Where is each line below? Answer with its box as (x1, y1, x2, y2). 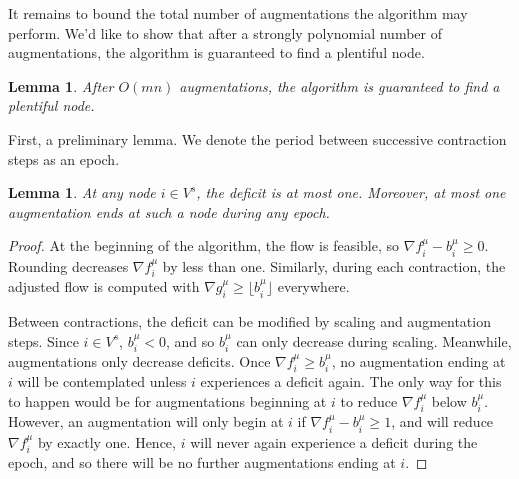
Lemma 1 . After (8, 75, 114, 96)
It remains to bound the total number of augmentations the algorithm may (8, 3, 468, 23)
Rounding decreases (8, 255, 129, 276)
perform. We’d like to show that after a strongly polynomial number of (8, 22, 442, 43)
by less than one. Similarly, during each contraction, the (162, 255, 506, 276)
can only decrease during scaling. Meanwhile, (236, 330, 512, 351)
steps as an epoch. (8, 148, 120, 169)
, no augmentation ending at (331, 351, 506, 371)
